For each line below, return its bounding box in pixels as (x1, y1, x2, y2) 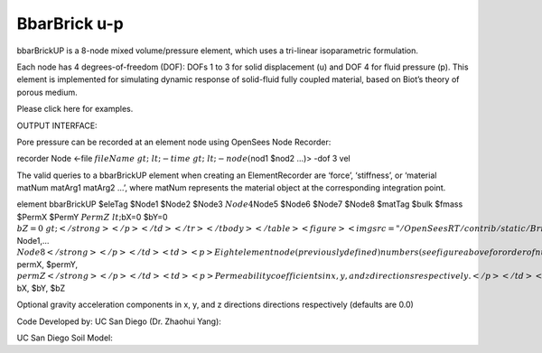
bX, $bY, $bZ (16, 283, 66, 293)
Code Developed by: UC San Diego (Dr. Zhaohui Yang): (16, 316, 221, 327)
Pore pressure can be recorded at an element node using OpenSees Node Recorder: (16, 136, 332, 147)
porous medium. (16, 87, 78, 98)
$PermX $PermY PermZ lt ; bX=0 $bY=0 (16, 211, 168, 222)
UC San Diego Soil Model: (16, 332, 113, 343)
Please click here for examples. (16, 104, 134, 115)
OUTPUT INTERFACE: (16, 120, 98, 131)
